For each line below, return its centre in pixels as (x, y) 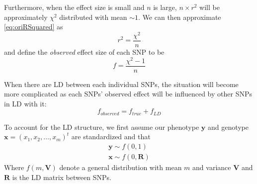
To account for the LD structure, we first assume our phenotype (102, 127)
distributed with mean (93, 17)
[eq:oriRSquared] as (34, 27)
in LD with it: (25, 103)
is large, (165, 7)
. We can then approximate (180, 17)
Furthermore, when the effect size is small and (74, 7)
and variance (212, 167)
